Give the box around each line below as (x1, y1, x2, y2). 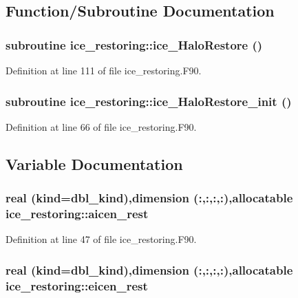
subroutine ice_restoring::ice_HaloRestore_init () (6, 92, 292, 109)
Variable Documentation (6, 153, 183, 174)
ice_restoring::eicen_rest (6, 277, 148, 294)
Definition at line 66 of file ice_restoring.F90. (6, 119, 197, 134)
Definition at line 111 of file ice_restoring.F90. (6, 63, 202, 77)
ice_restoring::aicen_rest (6, 205, 149, 222)
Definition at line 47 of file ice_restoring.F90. (6, 232, 197, 246)
